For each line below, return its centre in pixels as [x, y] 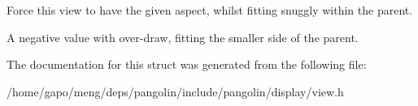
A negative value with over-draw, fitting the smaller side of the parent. [183, 37]
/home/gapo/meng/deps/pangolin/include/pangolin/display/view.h [175, 91]
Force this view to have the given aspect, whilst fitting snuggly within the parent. [210, 10]
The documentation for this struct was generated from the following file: [187, 64]
